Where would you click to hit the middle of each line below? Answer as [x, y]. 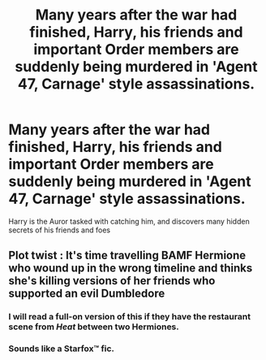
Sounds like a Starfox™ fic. [62, 349]
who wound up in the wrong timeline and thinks [131, 269]
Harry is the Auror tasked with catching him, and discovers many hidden [129, 221]
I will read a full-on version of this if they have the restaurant [130, 317]
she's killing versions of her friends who [112, 281]
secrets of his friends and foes [60, 230]
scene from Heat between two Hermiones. [94, 327]
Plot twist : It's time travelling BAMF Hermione [127, 256]
